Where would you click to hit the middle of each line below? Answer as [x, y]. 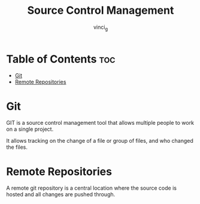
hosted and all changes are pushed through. [61, 194]
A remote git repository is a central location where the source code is [91, 188]
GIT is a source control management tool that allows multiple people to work [100, 123]
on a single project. [30, 129]
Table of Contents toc [61, 59]
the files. [17, 147]
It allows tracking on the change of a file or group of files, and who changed [100, 141]
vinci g [101, 28]
